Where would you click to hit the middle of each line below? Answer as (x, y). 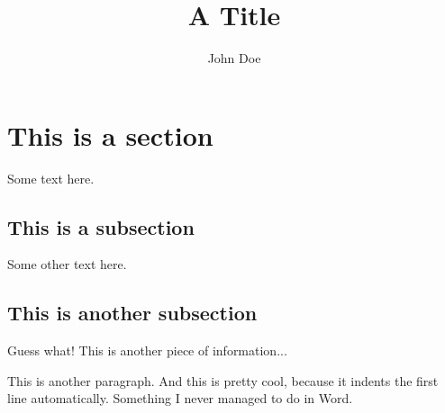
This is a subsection (101, 226)
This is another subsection (132, 313)
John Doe (234, 58)
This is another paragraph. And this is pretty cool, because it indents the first (223, 380)
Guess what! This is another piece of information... (147, 350)
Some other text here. (67, 264)
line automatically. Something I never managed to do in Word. (180, 398)
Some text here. (51, 178)
